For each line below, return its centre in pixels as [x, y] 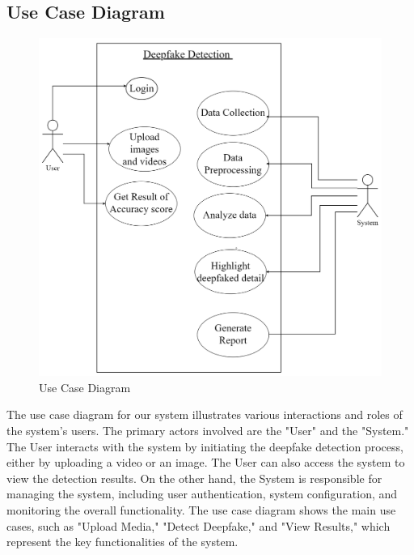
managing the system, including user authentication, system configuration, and [202, 494]
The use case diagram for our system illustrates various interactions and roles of [205, 414]
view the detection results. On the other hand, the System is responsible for [194, 478]
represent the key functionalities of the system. [123, 542]
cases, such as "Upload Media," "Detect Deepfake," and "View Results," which [199, 525]
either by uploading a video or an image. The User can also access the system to [206, 462]
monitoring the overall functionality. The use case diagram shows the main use [201, 509]
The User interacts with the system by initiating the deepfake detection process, [205, 446]
